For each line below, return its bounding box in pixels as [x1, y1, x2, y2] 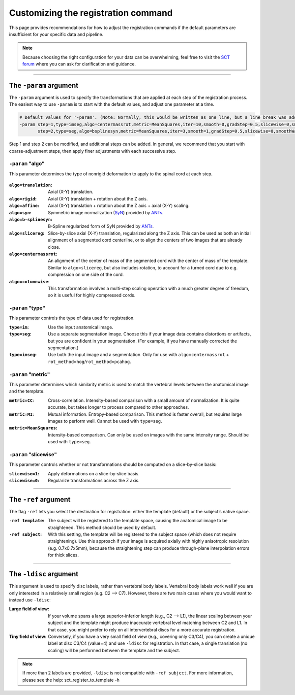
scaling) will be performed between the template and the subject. [48, 647, 180, 653]
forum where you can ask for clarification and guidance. [22, 61, 136, 67]
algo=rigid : [9, 196, 37, 201]
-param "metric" [9, 371, 50, 378]
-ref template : [9, 518, 45, 524]
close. [48, 244, 60, 250]
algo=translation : [9, 182, 53, 188]
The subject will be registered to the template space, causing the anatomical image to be [48, 518, 228, 524]
